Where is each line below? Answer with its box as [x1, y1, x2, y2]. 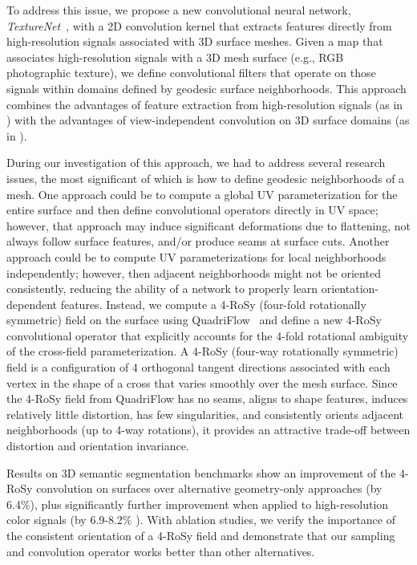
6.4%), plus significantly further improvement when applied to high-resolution [6, 495, 389, 512]
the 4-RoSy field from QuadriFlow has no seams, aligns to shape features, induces [6, 390, 408, 407]
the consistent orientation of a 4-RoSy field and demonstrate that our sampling [6, 527, 395, 543]
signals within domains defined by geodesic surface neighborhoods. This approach [6, 79, 407, 96]
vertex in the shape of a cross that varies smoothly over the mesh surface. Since [6, 374, 398, 391]
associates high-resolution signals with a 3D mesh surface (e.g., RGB [6, 48, 344, 65]
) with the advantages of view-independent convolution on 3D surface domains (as [6, 112, 410, 128]
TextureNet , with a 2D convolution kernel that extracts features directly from [6, 17, 392, 34]
